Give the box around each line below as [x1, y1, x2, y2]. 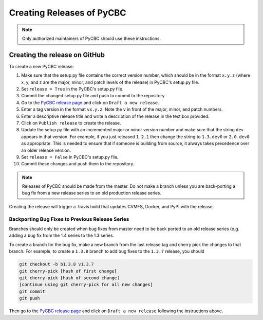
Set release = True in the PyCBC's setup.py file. [21, 86, 124, 92]
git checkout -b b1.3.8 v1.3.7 [19, 262, 94, 267]
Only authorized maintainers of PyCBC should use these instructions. [22, 36, 161, 41]
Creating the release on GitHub [9, 51, 105, 59]
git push [19, 296, 40, 301]
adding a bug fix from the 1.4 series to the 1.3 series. [9, 232, 114, 238]
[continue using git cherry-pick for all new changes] [19, 282, 153, 287]
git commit [19, 288, 45, 294]
